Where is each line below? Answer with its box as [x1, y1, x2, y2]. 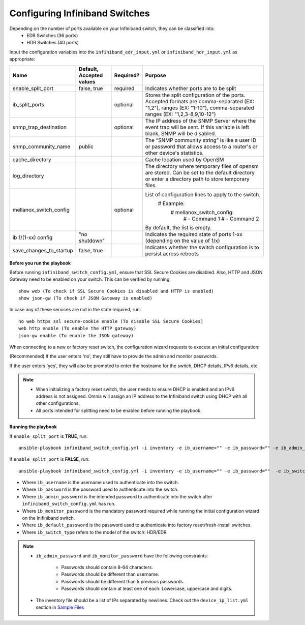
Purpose [145, 72, 166, 79]
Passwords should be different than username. [61, 571, 160, 577]
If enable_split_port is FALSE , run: [9, 456, 90, 462]
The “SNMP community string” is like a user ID [145, 136, 257, 143]
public [79, 143, 94, 150]
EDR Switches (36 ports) [26, 32, 78, 38]
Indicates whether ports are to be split [145, 84, 236, 92]
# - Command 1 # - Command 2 [183, 215, 259, 222]
